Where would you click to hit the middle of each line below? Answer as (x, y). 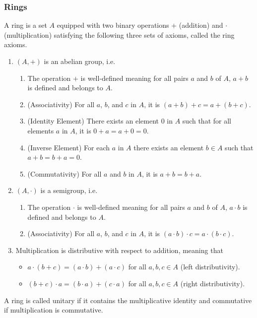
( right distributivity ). (213, 283)
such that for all (207, 121)
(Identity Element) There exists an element (93, 121)
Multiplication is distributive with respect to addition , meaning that (119, 250)
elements (41, 130)
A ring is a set (26, 25)
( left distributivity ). (210, 267)
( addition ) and (201, 25)
